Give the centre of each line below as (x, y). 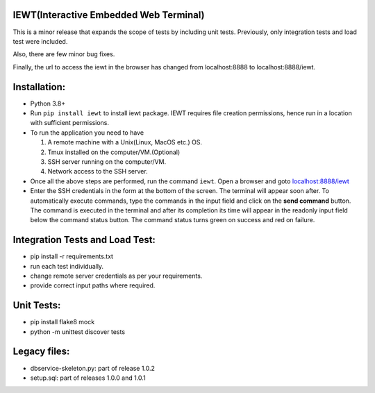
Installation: (39, 87)
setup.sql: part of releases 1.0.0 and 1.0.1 (88, 378)
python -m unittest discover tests (77, 332)
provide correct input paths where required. (93, 285)
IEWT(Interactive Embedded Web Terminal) (109, 15)
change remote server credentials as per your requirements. (116, 276)
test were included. (40, 41)
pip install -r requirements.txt (72, 256)
